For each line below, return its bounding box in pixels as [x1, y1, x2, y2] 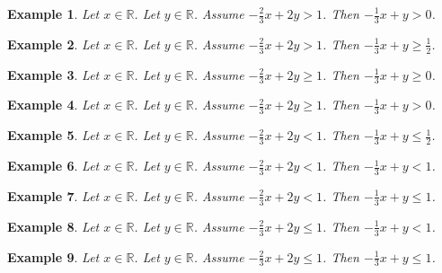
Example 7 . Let [7, 186, 100, 205]
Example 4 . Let [7, 95, 100, 114]
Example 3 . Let [7, 65, 100, 84]
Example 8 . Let [7, 216, 100, 235]
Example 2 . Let [7, 34, 100, 53]
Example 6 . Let [7, 156, 100, 175]
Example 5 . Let [7, 126, 100, 145]
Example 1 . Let [7, 4, 100, 22]
